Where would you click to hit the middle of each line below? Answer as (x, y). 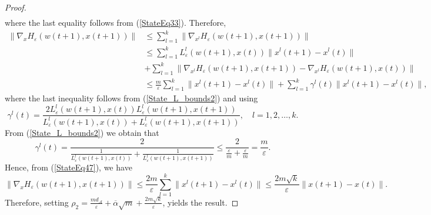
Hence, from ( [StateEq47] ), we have (69, 167)
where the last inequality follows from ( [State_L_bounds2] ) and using (131, 98)
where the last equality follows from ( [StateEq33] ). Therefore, (116, 23)
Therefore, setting (37, 202)
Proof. (16, 7)
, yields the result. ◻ (201, 202)
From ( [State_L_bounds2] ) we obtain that (82, 132)
